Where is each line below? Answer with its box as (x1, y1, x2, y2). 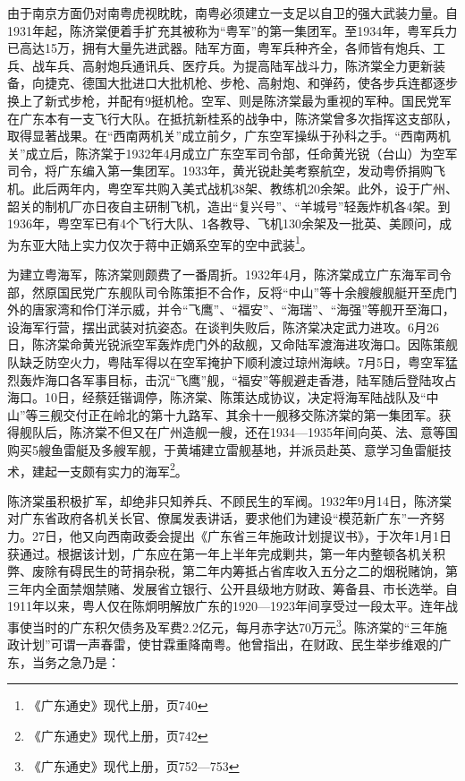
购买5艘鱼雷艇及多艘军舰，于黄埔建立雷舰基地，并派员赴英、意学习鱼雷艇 (7, 440, 439, 459)
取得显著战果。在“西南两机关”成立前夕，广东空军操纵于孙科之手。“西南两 (7, 126, 438, 145)
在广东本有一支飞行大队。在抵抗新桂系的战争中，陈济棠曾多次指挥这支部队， (7, 108, 458, 127)
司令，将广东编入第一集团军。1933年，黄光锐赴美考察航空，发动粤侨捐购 (7, 161, 433, 180)
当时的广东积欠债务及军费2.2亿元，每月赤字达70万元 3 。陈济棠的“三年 (31, 614, 435, 636)
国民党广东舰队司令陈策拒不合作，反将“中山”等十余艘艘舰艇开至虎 (56, 282, 445, 301)
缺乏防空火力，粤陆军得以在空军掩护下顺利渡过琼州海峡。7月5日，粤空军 (19, 352, 445, 371)
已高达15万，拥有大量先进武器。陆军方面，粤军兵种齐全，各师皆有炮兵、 (7, 39, 433, 57)
